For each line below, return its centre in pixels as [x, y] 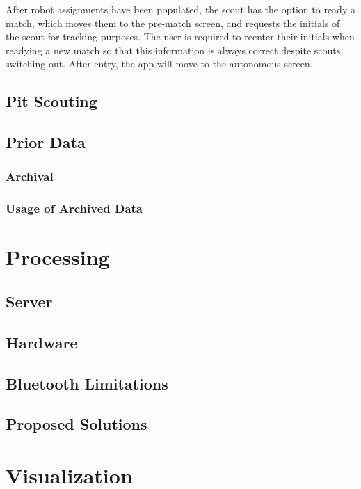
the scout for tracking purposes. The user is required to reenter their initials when [180, 37]
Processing [58, 257]
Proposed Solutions [77, 424]
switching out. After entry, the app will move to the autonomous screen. [159, 64]
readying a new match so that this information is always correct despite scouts [173, 50]
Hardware [42, 342]
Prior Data [46, 142]
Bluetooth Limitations [87, 383]
